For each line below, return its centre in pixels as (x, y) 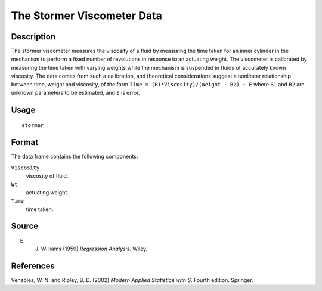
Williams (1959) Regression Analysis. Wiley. (94, 249)
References (33, 266)
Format (25, 142)
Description (33, 37)
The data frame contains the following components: (75, 157)
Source (25, 226)
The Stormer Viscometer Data (86, 16)
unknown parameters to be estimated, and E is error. (75, 93)
